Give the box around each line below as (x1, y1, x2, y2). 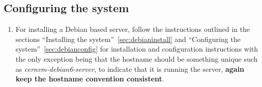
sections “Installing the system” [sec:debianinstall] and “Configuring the (15, 33, 241, 44)
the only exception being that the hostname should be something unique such (15, 53, 258, 64)
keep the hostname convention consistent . (15, 73, 164, 84)
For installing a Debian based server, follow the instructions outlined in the (15, 24, 250, 34)
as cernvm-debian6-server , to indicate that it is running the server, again (15, 63, 245, 74)
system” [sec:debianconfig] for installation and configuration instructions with (15, 43, 258, 54)
